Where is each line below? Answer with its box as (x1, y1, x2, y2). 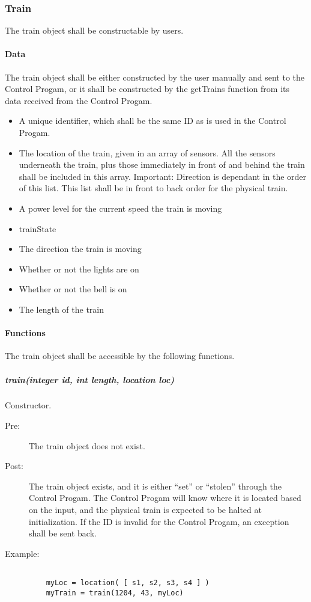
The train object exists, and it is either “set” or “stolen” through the (29, 479, 282, 492)
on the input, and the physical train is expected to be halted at (29, 503, 262, 516)
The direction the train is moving (19, 242, 142, 255)
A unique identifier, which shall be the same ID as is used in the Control (19, 114, 286, 127)
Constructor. (5, 399, 52, 411)
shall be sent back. (29, 527, 97, 539)
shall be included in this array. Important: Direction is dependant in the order (19, 170, 307, 182)
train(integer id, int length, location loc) (5, 373, 175, 385)
